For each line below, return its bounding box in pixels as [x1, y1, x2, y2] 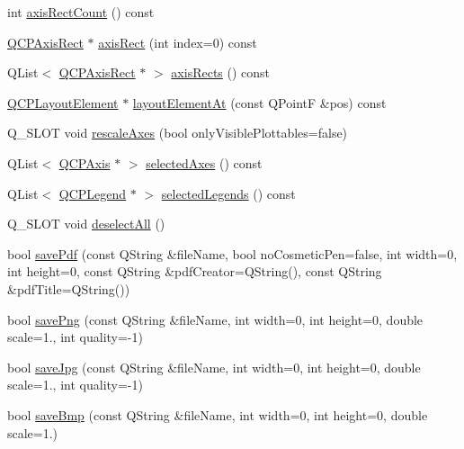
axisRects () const [171, 63, 271, 82]
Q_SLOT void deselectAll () [7, 214, 165, 233]
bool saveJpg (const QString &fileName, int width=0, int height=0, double [7, 357, 421, 376]
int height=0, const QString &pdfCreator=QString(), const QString [7, 262, 382, 281]
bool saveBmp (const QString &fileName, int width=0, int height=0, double [7, 405, 428, 424]
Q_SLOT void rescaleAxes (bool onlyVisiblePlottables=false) [7, 123, 348, 142]
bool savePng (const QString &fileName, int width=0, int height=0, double [7, 310, 424, 328]
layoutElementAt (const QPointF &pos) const [132, 93, 387, 112]
